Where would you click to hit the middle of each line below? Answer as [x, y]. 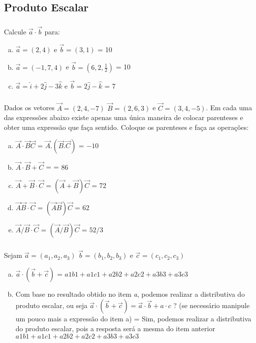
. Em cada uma [229, 108]
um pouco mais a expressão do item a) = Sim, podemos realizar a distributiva [133, 319]
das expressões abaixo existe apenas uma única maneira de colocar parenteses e [124, 117]
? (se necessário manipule [211, 305]
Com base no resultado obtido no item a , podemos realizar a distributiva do [130, 294]
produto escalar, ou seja [51, 305]
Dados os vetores [29, 108]
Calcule [15, 31]
